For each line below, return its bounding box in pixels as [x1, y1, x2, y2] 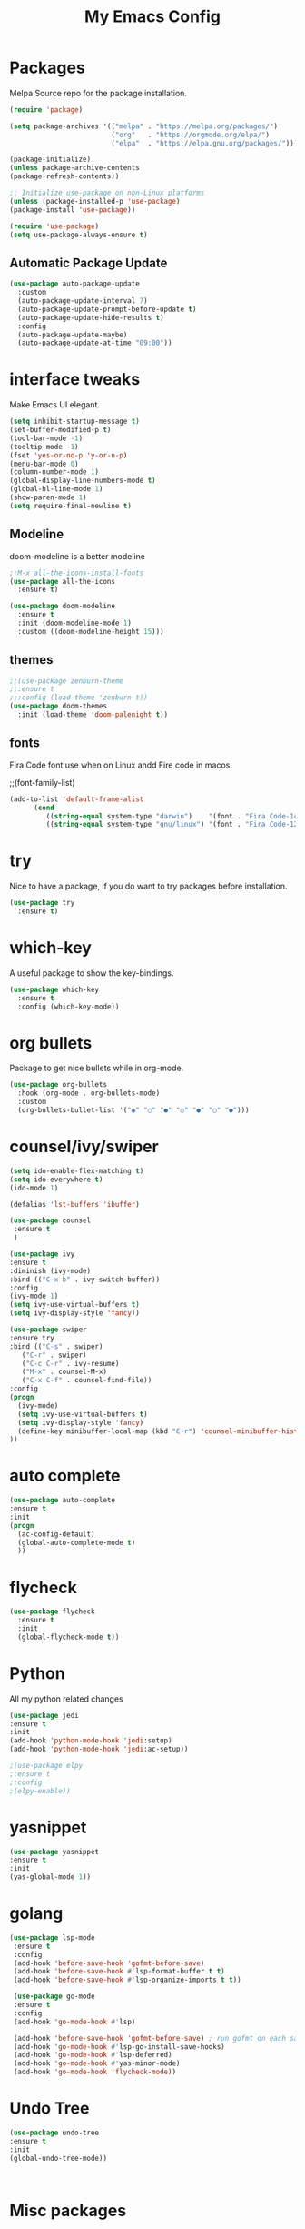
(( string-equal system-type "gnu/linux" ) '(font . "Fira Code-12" [45, 820, 302, 829]
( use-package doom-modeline [9, 602, 116, 611]
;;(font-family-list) [9, 777, 75, 788]
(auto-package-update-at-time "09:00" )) [17, 338, 172, 347]
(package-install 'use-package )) [9, 205, 136, 215]
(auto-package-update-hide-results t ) [17, 313, 165, 322]
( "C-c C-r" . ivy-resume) [21, 1359, 120, 1368]
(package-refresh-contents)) [9, 172, 120, 181]
